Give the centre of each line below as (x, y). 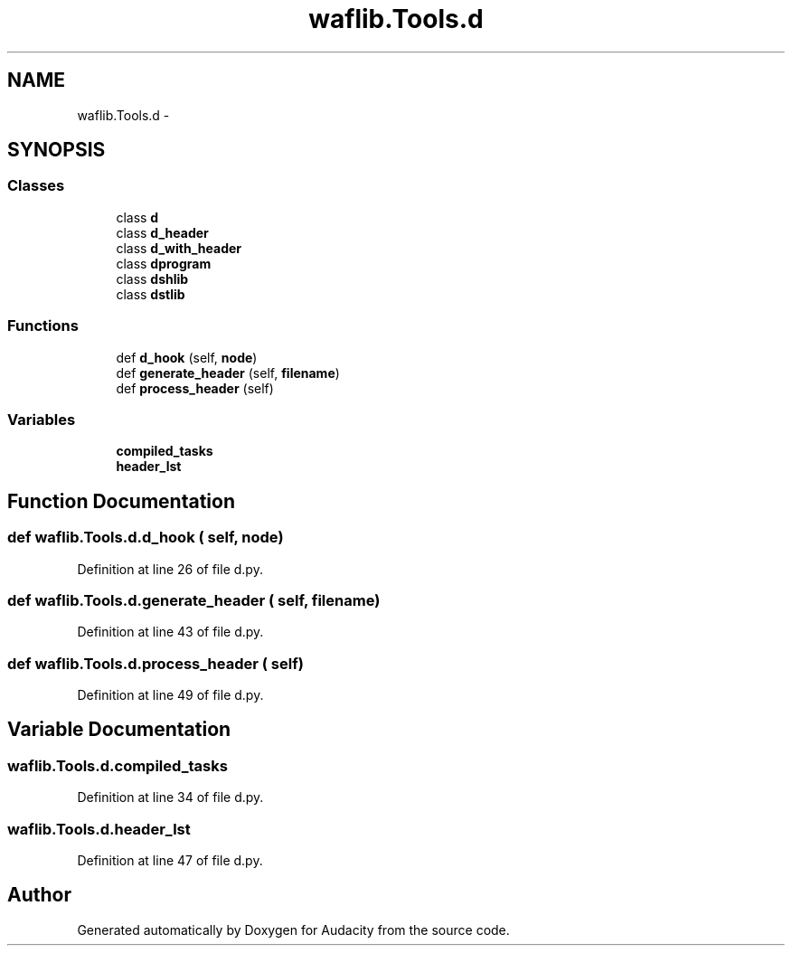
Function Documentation (121, 501)
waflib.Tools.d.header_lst (99, 829)
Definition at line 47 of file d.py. (170, 860)
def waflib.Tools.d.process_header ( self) (156, 663)
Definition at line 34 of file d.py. (170, 797)
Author (39, 895)
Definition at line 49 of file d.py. (170, 695)
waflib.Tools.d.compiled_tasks (118, 765)
